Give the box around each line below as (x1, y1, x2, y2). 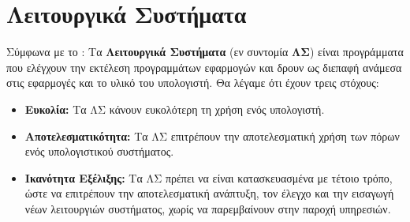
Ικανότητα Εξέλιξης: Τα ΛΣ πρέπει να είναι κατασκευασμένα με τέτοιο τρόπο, (24, 169, 393, 186)
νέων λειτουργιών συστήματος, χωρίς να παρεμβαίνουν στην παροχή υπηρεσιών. (24, 200, 391, 216)
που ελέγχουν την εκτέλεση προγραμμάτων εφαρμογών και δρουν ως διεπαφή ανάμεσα (6, 58, 402, 75)
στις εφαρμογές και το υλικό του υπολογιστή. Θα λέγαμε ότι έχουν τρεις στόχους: (6, 74, 379, 91)
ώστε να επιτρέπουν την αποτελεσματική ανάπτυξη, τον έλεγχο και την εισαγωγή (24, 185, 394, 201)
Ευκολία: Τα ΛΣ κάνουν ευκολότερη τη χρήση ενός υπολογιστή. (24, 100, 325, 117)
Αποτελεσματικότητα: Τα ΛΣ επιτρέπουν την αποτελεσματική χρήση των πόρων (24, 127, 400, 144)
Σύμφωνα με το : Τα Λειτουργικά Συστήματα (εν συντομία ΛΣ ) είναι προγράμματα (6, 43, 404, 60)
